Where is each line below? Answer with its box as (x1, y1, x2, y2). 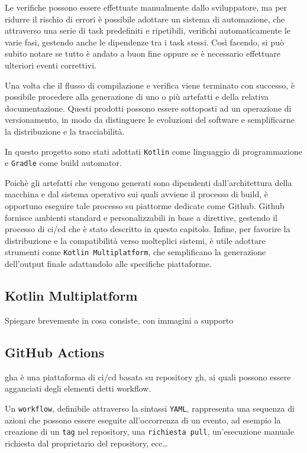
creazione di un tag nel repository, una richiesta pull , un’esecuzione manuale (5, 425, 295, 438)
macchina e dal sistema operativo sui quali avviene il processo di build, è (5, 188, 268, 200)
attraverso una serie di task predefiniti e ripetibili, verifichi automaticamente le (5, 24, 291, 37)
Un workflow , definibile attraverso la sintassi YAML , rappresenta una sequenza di (5, 402, 295, 414)
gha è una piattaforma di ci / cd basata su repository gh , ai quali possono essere (5, 370, 291, 383)
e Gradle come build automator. (5, 157, 122, 169)
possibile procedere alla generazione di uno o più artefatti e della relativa (5, 90, 269, 103)
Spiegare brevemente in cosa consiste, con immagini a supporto (5, 314, 234, 326)
